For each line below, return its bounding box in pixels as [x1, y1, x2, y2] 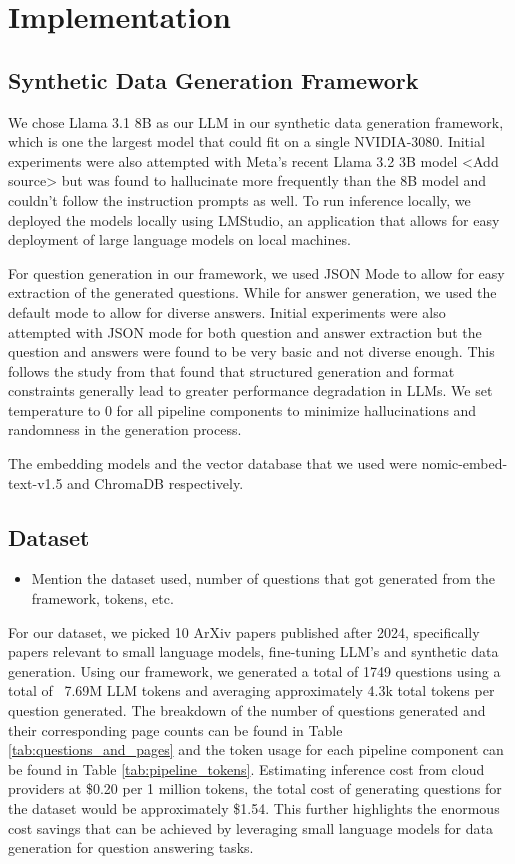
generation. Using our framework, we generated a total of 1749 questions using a [8, 660, 501, 681]
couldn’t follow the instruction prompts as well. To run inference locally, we [8, 189, 471, 210]
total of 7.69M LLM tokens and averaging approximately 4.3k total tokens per [8, 680, 495, 701]
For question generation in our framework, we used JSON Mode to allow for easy [8, 262, 505, 283]
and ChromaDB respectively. [67, 472, 244, 493]
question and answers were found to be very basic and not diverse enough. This [8, 341, 495, 362]
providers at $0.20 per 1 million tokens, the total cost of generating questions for [8, 778, 502, 799]
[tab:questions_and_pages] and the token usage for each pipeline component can [8, 739, 504, 760]
